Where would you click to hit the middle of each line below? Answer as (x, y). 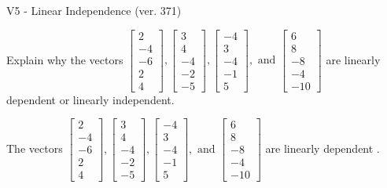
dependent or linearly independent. (90, 99)
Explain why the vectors (65, 59)
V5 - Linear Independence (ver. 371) (94, 10)
